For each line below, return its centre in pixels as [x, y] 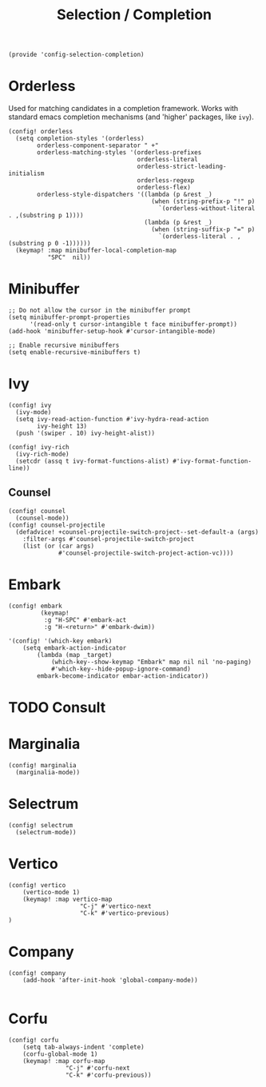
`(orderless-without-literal [207, 209]
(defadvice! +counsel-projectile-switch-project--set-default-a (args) [137, 532]
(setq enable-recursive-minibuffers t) [75, 352]
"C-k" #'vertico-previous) [125, 913]
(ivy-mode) [34, 412]
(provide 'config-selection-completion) [77, 55]
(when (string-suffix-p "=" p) [203, 229]
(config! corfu [34, 1040]
